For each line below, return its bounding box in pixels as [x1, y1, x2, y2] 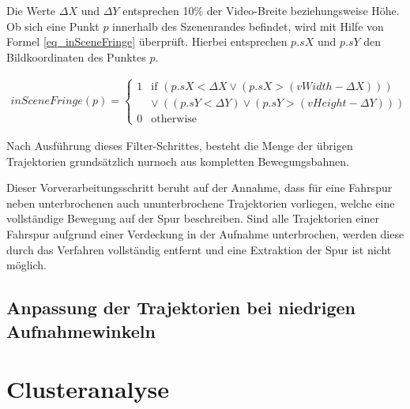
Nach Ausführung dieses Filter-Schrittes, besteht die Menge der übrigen [6, 137, 353, 153]
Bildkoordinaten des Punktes [6, 48, 146, 65]
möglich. [6, 257, 47, 273]
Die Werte [6, 2, 56, 18]
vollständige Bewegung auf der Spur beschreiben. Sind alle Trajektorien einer [6, 210, 379, 227]
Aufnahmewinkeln [6, 318, 156, 343]
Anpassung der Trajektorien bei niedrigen [6, 295, 356, 320]
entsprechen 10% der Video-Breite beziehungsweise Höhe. [122, 2, 400, 18]
